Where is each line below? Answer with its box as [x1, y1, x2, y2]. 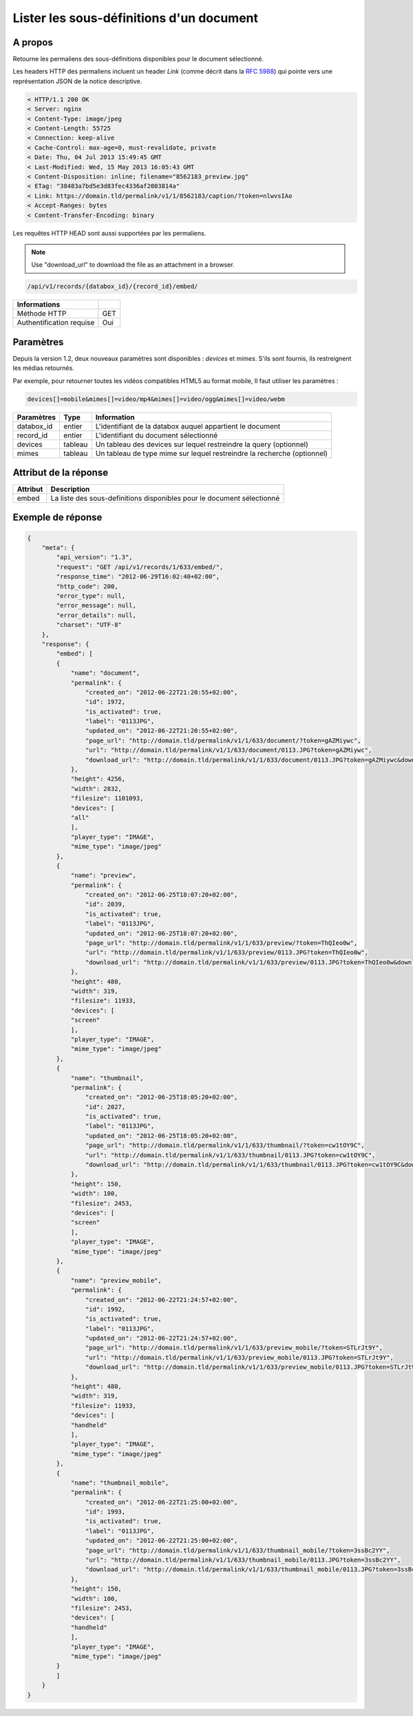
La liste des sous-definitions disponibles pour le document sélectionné [50, 493, 280, 503]
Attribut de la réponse [12, 466, 109, 478]
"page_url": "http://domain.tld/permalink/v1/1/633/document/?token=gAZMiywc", [85, 736, 361, 744]
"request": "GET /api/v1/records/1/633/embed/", [56, 563, 224, 571]
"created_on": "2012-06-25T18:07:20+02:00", [85, 891, 238, 899]
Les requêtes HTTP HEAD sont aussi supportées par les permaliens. [12, 229, 206, 237]
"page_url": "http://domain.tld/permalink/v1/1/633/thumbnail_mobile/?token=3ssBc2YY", [85, 1547, 390, 1554]
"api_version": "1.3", [56, 553, 134, 561]
